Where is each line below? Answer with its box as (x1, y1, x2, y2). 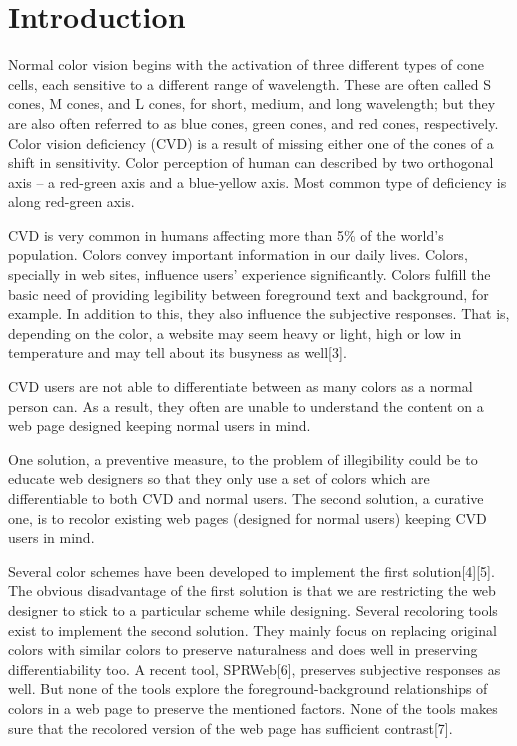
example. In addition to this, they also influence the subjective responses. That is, (8, 303, 510, 324)
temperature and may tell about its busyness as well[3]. (8, 342, 347, 363)
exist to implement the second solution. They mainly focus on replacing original (8, 619, 497, 640)
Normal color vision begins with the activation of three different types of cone (8, 54, 484, 75)
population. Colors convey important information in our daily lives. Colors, (8, 244, 468, 265)
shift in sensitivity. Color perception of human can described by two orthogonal (8, 152, 494, 173)
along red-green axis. (8, 191, 135, 212)
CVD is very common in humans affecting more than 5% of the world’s (8, 224, 444, 245)
